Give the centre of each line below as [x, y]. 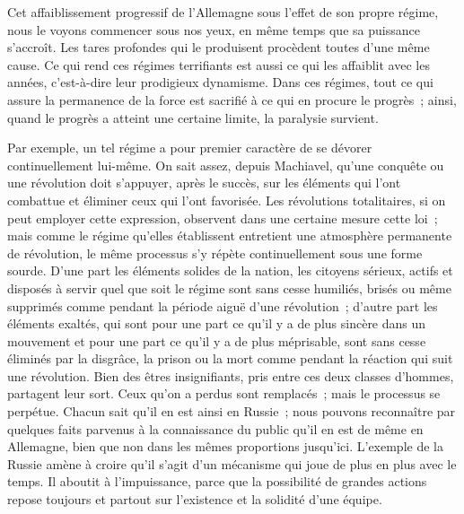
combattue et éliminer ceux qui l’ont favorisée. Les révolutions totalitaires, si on [227, 200]
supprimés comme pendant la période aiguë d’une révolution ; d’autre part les [223, 305]
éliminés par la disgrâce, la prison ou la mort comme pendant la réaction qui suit [230, 358]
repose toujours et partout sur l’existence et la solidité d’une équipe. [195, 499]
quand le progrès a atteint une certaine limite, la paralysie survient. [193, 117]
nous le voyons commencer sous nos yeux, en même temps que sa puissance [214, 29]
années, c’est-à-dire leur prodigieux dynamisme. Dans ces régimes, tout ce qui [220, 82]
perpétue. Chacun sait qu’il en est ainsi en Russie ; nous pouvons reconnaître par [232, 411]
